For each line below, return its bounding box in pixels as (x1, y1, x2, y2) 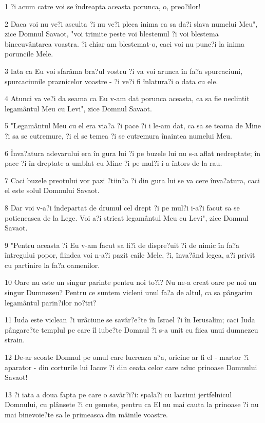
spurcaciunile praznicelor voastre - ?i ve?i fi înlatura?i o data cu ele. (5, 75, 218, 86)
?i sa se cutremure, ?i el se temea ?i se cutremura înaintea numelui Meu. (5, 130, 232, 141)
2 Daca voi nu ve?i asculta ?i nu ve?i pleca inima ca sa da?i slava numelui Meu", (5, 18, 258, 29)
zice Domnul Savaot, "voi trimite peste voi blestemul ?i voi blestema (5, 28, 219, 39)
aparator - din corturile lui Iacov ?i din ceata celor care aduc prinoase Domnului (5, 361, 257, 372)
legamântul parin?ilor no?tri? (5, 297, 97, 307)
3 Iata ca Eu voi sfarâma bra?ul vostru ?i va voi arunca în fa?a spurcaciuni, (5, 65, 243, 76)
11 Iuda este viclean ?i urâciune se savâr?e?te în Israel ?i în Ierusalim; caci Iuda (5, 314, 255, 325)
